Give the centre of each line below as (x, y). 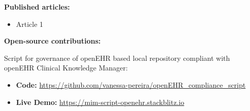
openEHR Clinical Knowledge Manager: (66, 68)
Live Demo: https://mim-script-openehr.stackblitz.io (100, 102)
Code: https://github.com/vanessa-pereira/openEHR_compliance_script (131, 84)
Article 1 (30, 24)
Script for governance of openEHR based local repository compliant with (117, 58)
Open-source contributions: (52, 41)
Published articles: (37, 7)
